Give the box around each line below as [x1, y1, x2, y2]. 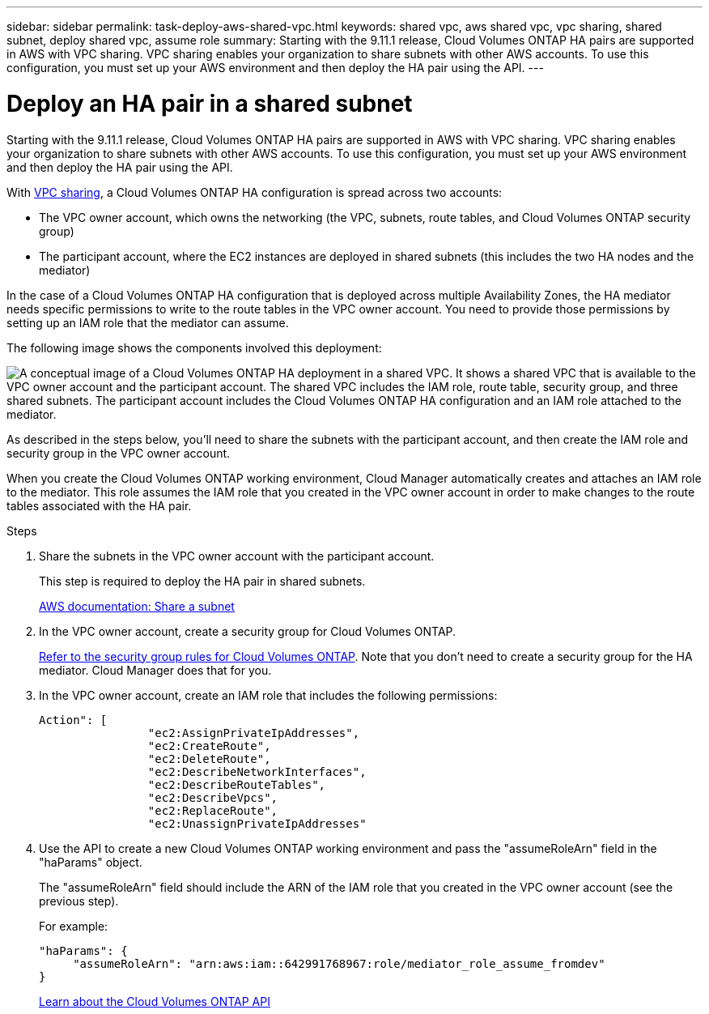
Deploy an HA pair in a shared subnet [6, 89, 413, 117]
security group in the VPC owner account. [6, 445, 231, 460]
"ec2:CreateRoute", [147, 739, 271, 752]
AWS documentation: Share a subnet [39, 599, 235, 613]
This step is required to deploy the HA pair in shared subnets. [39, 573, 366, 588]
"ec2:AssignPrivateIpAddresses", [147, 726, 360, 739]
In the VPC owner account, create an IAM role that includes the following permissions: [39, 688, 498, 702]
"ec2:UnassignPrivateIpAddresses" [147, 816, 367, 830]
